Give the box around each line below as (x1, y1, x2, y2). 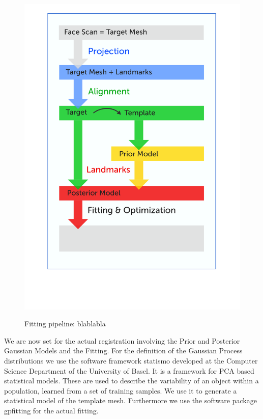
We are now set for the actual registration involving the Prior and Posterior (4, 335, 240, 346)
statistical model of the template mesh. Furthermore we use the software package (4, 395, 257, 406)
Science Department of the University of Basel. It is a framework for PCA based (4, 365, 254, 376)
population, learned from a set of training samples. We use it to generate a (4, 385, 237, 396)
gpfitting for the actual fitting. (4, 405, 99, 416)
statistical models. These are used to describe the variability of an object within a (4, 375, 259, 386)
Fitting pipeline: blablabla (24, 318, 106, 329)
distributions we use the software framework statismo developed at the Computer (4, 355, 258, 366)
